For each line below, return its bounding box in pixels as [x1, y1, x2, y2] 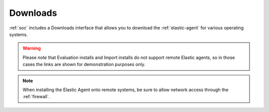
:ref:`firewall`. [22, 94, 50, 100]
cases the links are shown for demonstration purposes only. [22, 61, 145, 67]
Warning [22, 45, 41, 52]
